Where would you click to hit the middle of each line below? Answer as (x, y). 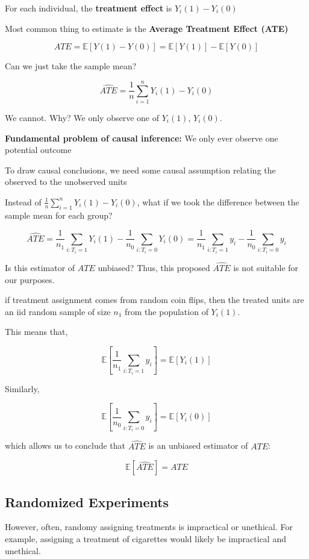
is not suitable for (266, 267)
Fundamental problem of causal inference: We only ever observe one (142, 138)
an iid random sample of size (58, 311)
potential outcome (38, 150)
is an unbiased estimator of (198, 445)
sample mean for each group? (59, 215)
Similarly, (22, 388)
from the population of (167, 311)
